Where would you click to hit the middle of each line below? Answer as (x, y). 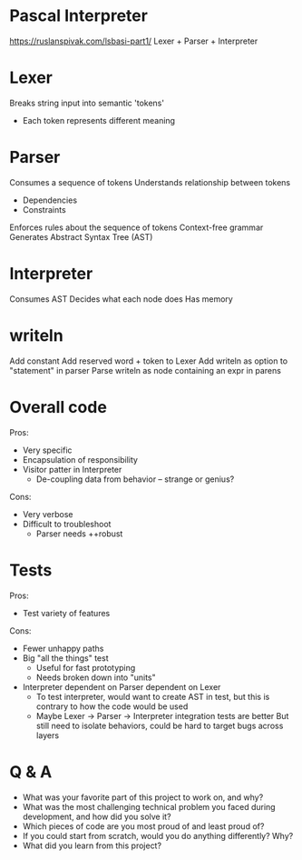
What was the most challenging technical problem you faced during (149, 806)
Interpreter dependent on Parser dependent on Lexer (122, 686)
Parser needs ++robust (79, 534)
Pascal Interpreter (78, 16)
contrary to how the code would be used (112, 706)
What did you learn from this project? (92, 845)
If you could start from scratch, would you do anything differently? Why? (158, 835)
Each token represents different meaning (98, 120)
